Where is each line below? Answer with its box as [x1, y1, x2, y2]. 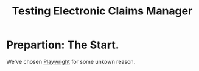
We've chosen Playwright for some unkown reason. [6, 58, 136, 65]
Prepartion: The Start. [6, 38, 120, 52]
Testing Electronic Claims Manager [12, 4, 193, 18]
